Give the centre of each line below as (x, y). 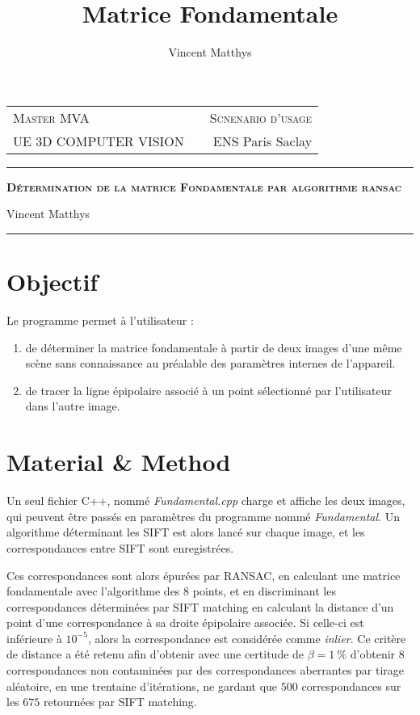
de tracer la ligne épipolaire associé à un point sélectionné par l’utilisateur (208, 390)
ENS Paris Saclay (262, 141)
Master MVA (51, 117)
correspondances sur (351, 686)
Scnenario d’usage (261, 117)
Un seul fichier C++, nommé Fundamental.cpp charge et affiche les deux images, (206, 500)
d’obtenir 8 (377, 654)
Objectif (52, 282)
